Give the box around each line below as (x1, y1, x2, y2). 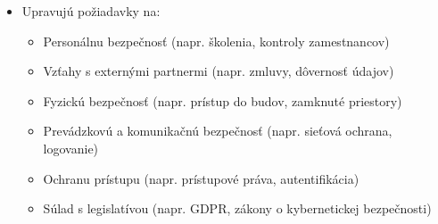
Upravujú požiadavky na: (21, 2, 161, 20)
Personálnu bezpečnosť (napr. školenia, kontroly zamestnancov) (43, 31, 390, 50)
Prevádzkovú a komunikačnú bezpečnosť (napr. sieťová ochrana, (43, 121, 393, 140)
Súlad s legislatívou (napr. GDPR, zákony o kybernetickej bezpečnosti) (43, 199, 432, 218)
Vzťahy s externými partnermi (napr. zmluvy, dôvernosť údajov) (43, 62, 394, 80)
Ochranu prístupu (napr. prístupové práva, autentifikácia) (43, 169, 359, 187)
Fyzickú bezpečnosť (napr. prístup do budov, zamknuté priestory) (43, 91, 402, 110)
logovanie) (43, 138, 99, 157)
